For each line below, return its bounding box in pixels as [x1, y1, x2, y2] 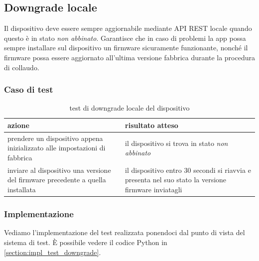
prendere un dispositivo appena [7, 132, 103, 143]
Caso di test [4, 83, 53, 96]
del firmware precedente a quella [7, 174, 106, 185]
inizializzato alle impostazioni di [7, 142, 106, 153]
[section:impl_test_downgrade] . [4, 247, 101, 257]
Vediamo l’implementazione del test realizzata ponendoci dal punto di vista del [4, 227, 245, 238]
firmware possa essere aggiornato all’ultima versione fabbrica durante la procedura [4, 52, 255, 62]
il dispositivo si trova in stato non [125, 137, 228, 148]
